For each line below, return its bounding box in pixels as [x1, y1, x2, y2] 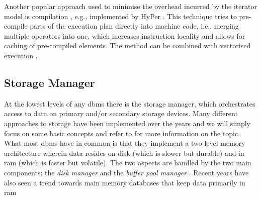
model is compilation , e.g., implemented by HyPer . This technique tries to [4, 11, 237, 21]
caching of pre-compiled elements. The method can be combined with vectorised [4, 40, 251, 51]
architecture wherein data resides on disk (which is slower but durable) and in [4, 147, 244, 158]
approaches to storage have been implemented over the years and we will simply [4, 118, 251, 128]
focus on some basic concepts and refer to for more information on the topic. [4, 128, 240, 138]
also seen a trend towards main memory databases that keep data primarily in [4, 177, 245, 187]
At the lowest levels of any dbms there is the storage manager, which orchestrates [4, 98, 255, 109]
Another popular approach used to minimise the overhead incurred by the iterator [4, 1, 257, 11]
